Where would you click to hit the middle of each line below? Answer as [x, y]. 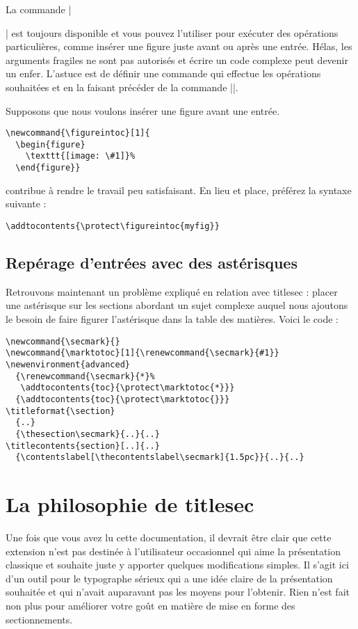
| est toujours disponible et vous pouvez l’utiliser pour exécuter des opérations [172, 32]
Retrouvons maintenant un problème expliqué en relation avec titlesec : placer [172, 291]
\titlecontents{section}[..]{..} [83, 446]
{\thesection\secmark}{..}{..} [88, 434]
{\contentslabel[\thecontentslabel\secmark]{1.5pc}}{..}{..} [160, 457]
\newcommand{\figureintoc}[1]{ [78, 133]
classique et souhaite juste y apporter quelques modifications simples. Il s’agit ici [177, 565]
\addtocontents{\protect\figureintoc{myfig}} [113, 226]
